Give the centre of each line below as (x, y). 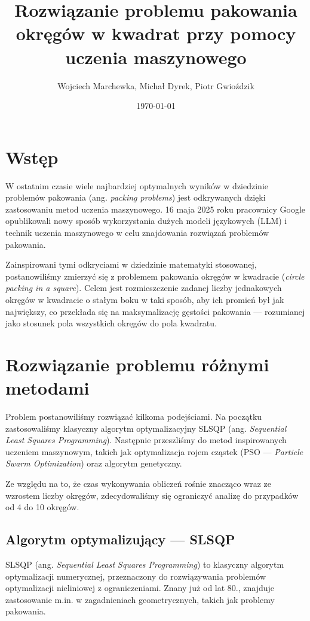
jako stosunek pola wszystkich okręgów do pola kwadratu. (111, 323)
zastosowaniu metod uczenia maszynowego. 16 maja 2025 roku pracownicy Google (156, 209)
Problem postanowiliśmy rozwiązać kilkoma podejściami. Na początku (134, 416)
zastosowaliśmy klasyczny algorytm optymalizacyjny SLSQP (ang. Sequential (146, 428)
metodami (47, 388)
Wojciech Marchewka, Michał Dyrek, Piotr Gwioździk (156, 85)
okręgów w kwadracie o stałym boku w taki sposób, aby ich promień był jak (145, 299)
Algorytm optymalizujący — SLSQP (120, 539)
